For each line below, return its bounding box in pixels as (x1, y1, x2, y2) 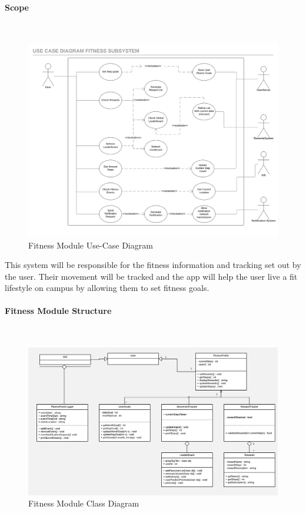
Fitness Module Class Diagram (28, 497, 139, 509)
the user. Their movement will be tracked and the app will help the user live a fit (5, 270, 298, 282)
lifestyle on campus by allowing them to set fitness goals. (5, 282, 209, 294)
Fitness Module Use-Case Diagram (28, 239, 153, 251)
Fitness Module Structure (5, 305, 112, 317)
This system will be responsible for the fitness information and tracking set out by (5, 259, 301, 271)
